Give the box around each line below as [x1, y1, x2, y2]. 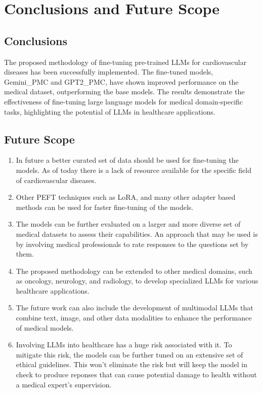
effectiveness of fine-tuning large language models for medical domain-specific [4, 96, 243, 106]
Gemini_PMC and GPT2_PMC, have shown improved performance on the [4, 76, 239, 87]
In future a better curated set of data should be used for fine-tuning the [16, 155, 239, 165]
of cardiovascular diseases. [16, 174, 97, 185]
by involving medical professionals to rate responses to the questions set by [16, 238, 249, 249]
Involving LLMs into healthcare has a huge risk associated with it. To [16, 339, 232, 350]
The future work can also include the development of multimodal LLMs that [16, 302, 253, 313]
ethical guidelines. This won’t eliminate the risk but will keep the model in [16, 359, 248, 370]
